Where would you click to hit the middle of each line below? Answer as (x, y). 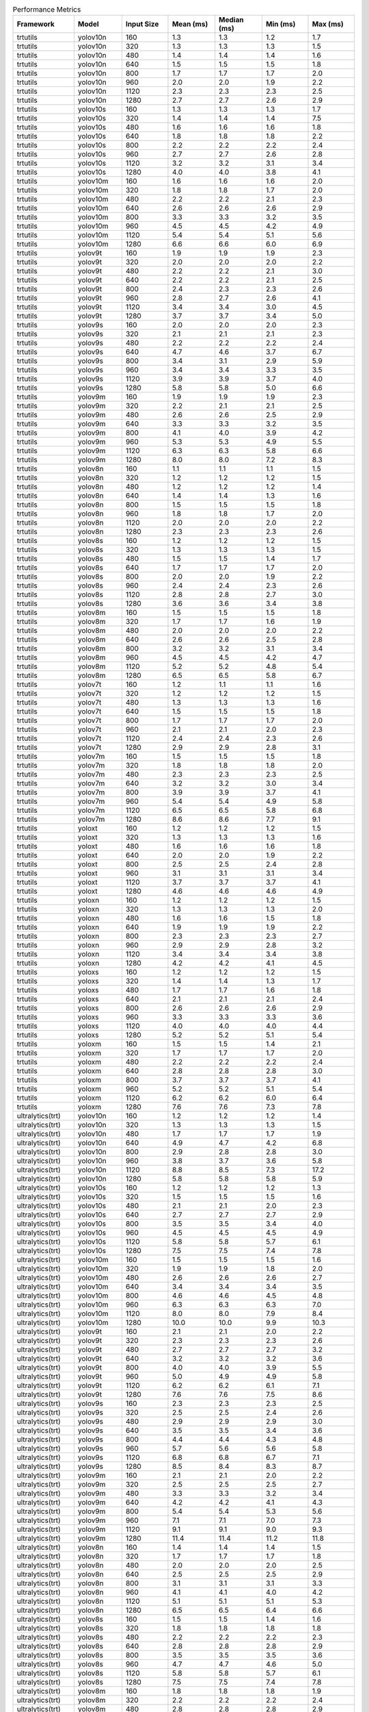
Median (231, 20)
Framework (36, 24)
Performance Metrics (47, 10)
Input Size (142, 24)
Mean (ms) (190, 24)
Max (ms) (328, 24)
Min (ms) (281, 24)
